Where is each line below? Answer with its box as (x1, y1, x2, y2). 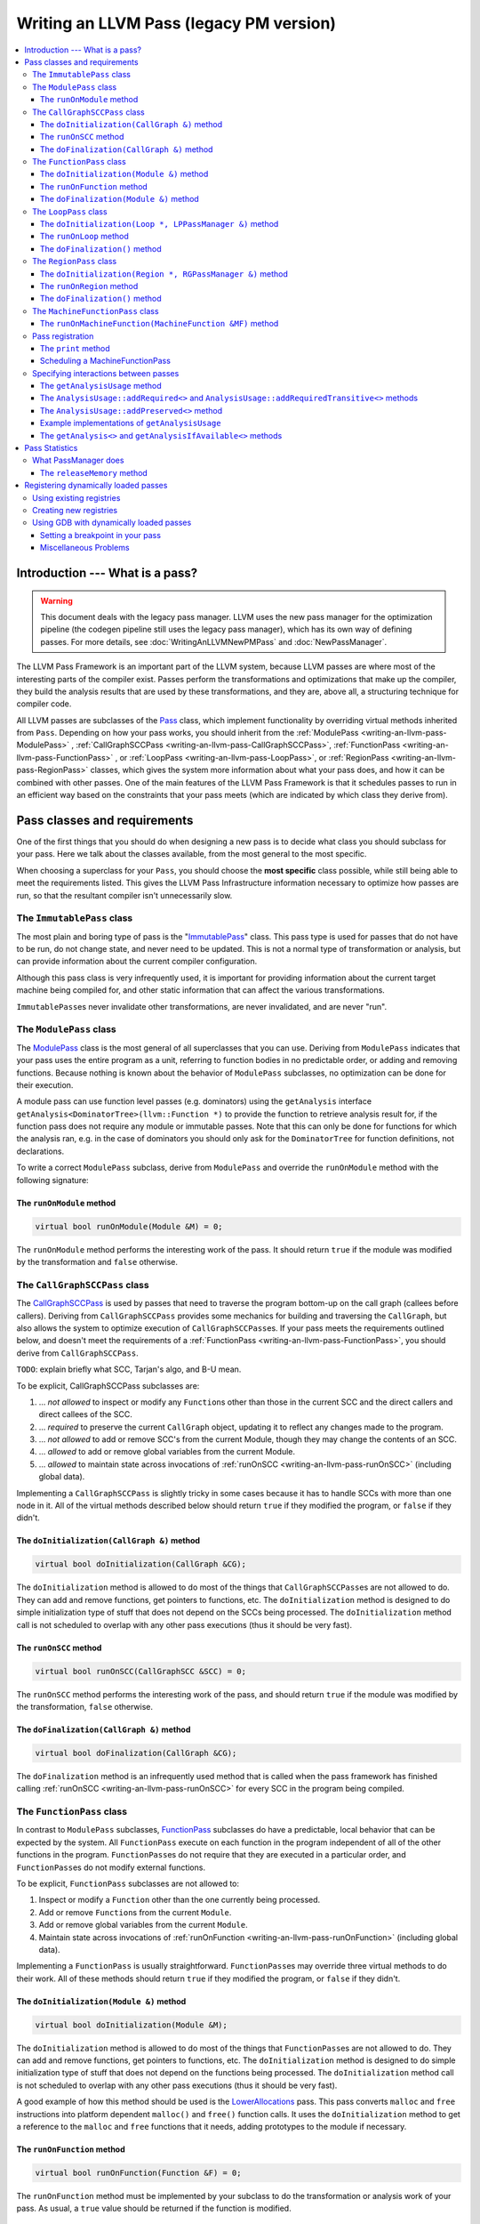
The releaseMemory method (40, 467, 148, 478)
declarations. (16, 1146, 65, 1156)
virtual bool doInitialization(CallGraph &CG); (35, 1559, 246, 1569)
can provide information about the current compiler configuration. (16, 956, 258, 967)
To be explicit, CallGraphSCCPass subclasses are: (16, 1380, 200, 1391)
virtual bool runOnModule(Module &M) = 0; (35, 1221, 223, 1231)
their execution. (16, 1079, 74, 1090)
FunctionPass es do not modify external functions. (16, 1862, 206, 1873)
